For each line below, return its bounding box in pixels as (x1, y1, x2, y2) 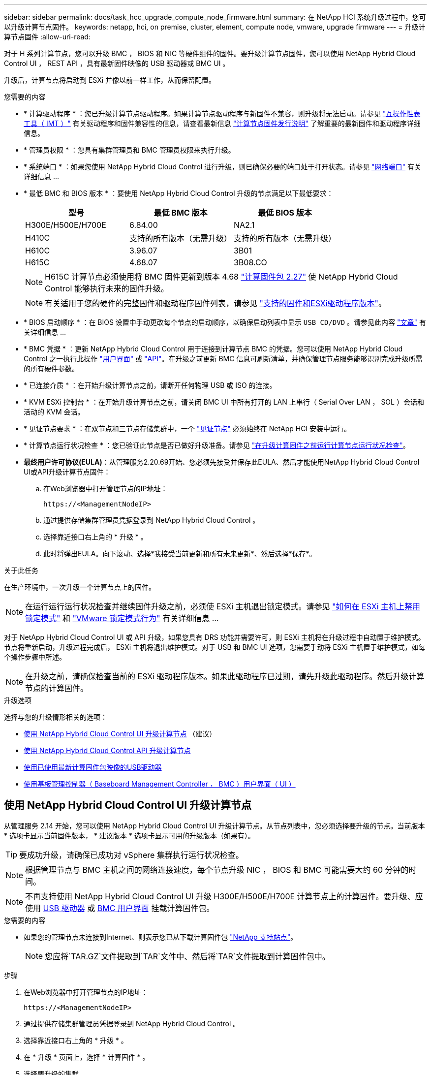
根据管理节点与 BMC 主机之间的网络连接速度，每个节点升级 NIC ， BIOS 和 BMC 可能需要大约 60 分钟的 (25, 864, 409, 875)
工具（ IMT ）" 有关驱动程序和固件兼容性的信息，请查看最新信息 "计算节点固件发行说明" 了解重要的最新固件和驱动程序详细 (24, 119, 421, 127)
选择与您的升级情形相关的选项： (4, 713, 107, 721)
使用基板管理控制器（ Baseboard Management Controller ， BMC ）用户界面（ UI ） (24, 780, 296, 788)
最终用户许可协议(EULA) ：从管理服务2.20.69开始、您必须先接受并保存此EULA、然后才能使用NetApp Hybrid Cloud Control (24, 458, 420, 466)
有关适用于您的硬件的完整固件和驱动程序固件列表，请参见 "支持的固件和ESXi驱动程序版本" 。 (45, 298, 387, 308)
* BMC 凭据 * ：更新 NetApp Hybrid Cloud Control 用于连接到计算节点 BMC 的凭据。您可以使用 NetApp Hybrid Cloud (24, 345, 403, 353)
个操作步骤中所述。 (4, 653, 66, 661)
